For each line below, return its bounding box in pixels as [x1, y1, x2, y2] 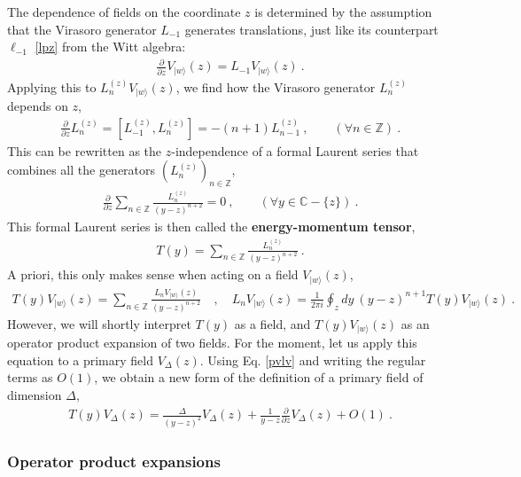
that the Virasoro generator [7, 20, 157, 38]
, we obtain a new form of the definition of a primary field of [94, 368, 424, 387]
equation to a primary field [7, 350, 153, 369]
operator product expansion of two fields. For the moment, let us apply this [7, 333, 417, 352]
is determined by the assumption [254, 3, 432, 20]
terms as [7, 368, 53, 387]
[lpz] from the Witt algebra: [35, 37, 186, 56]
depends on [7, 97, 68, 115]
